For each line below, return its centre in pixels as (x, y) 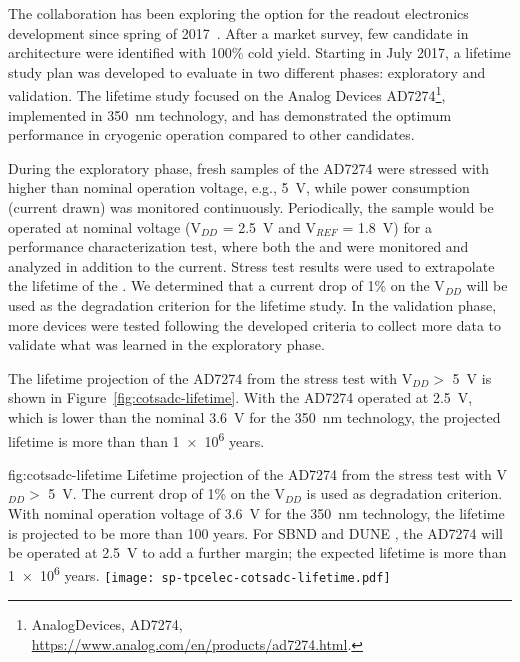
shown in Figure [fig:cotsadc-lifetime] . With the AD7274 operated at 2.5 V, (240, 397)
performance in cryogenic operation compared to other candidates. (211, 134)
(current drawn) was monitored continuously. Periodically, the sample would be (251, 207)
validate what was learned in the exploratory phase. (166, 344)
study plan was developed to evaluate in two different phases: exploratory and (247, 71)
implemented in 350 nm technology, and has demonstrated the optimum (230, 114)
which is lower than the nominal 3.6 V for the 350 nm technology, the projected (254, 416)
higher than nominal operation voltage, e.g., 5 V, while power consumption (239, 187)
